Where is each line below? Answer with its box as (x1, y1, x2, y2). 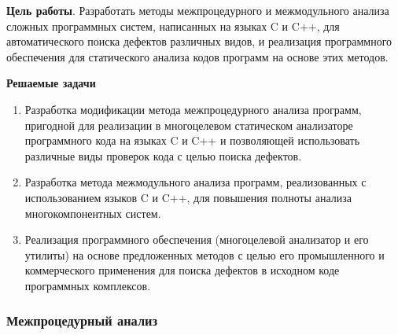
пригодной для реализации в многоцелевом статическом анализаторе (24, 116, 353, 133)
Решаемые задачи (6, 75, 96, 91)
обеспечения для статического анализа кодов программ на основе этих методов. (6, 48, 389, 64)
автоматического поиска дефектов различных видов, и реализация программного (6, 33, 392, 50)
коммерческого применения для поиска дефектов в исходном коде (24, 262, 340, 278)
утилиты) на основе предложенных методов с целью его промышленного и (24, 246, 385, 263)
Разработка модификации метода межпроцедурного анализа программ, (24, 101, 362, 117)
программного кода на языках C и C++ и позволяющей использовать (24, 132, 360, 149)
